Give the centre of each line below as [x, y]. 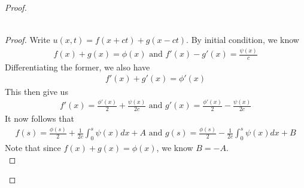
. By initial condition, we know [243, 40]
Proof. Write [28, 40]
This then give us [37, 91]
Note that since [33, 148]
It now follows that [39, 118]
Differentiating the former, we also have [77, 67]
